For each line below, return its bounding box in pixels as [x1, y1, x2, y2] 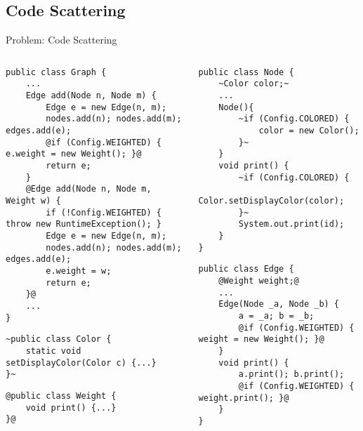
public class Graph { [6, 67, 107, 77]
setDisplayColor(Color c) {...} [6, 357, 157, 368]
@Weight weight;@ [218, 275, 299, 286]
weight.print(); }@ [198, 392, 289, 403]
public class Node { [198, 67, 294, 77]
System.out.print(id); [238, 219, 345, 230]
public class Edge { [198, 264, 294, 274]
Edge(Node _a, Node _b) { [218, 299, 340, 310]
